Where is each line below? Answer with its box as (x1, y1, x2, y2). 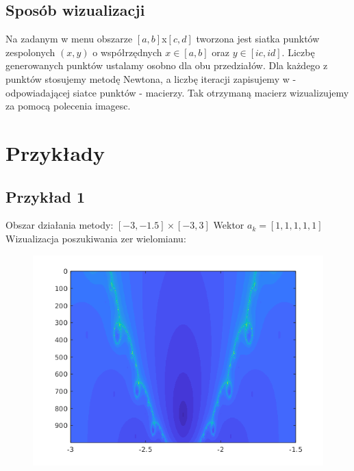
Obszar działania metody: (5, 218, 114, 232)
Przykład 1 (5, 186, 86, 207)
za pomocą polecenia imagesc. (5, 99, 131, 113)
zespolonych (5, 44, 55, 59)
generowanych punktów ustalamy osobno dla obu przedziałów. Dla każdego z (5, 58, 328, 73)
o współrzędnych (92, 44, 162, 59)
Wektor (213, 218, 244, 232)
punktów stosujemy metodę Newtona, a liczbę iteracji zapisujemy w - (5, 71, 296, 86)
